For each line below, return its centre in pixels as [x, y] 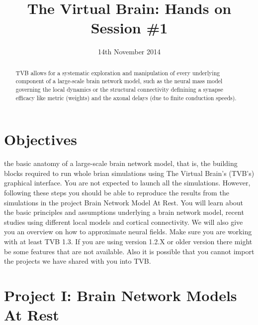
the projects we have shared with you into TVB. [78, 261]
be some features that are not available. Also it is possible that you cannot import [129, 251]
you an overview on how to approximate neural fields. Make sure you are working [128, 232]
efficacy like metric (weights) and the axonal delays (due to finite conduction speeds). [126, 97]
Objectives [41, 139]
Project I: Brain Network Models [121, 295]
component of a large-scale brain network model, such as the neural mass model [119, 81]
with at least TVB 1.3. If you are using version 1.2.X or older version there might [128, 242]
